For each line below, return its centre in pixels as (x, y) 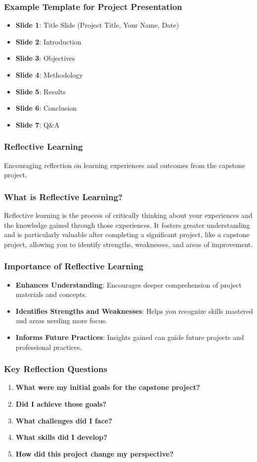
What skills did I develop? (61, 437)
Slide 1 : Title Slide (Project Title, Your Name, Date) (97, 25)
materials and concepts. (51, 294)
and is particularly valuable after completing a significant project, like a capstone (127, 234)
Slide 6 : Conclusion (46, 108)
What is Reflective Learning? (63, 196)
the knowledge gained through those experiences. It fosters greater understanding (127, 225)
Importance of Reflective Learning (74, 266)
